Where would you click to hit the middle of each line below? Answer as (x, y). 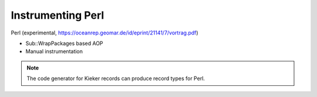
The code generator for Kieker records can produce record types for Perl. (116, 78)
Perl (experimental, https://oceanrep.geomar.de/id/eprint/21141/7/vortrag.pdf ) (105, 33)
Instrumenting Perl (58, 15)
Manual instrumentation (54, 51)
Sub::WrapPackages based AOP (64, 43)
